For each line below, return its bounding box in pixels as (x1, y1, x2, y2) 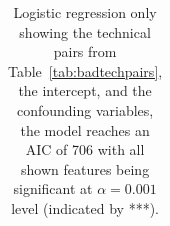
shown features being (21, 158, 150, 179)
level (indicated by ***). (11, 197, 159, 218)
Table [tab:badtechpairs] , (8, 60, 163, 81)
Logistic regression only (13, 2, 157, 22)
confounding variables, (16, 99, 154, 120)
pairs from (53, 41, 117, 62)
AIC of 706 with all (25, 139, 145, 160)
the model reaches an (20, 119, 150, 140)
